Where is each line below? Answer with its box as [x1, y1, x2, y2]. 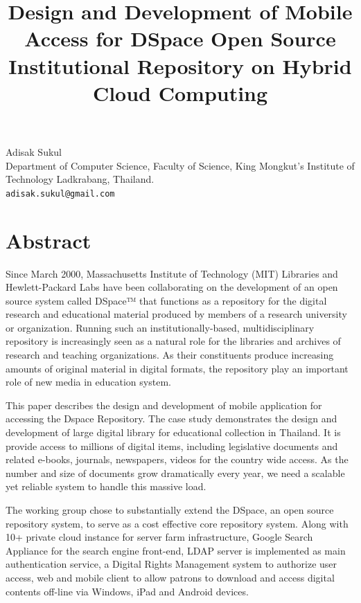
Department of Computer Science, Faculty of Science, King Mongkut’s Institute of [6, 158, 355, 172]
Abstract [6, 226, 91, 254]
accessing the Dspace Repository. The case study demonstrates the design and [6, 411, 337, 426]
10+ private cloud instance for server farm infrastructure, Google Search [6, 530, 313, 544]
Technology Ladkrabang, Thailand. [6, 172, 155, 186]
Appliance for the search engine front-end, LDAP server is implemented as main [6, 543, 346, 557]
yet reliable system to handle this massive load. [6, 479, 206, 494]
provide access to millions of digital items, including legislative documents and [6, 438, 338, 453]
